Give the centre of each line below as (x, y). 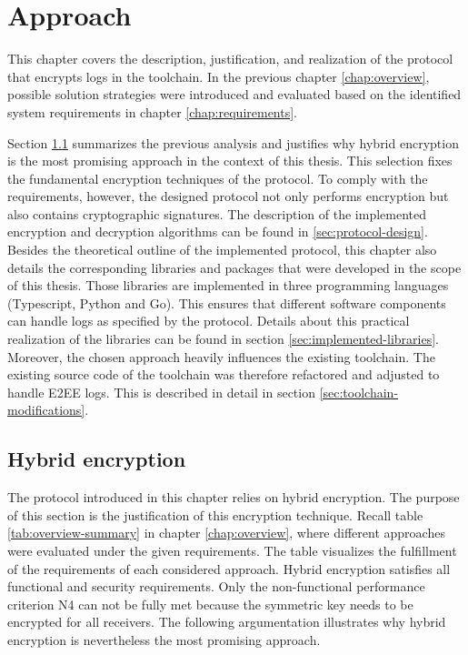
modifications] (46, 410)
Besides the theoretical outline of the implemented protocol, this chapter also (222, 250)
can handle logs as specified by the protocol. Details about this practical (209, 321)
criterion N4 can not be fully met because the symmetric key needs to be (210, 604)
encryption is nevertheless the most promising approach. (164, 639)
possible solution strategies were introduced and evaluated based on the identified (234, 94)
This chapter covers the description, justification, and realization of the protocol (230, 59)
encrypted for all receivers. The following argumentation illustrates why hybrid (227, 622)
